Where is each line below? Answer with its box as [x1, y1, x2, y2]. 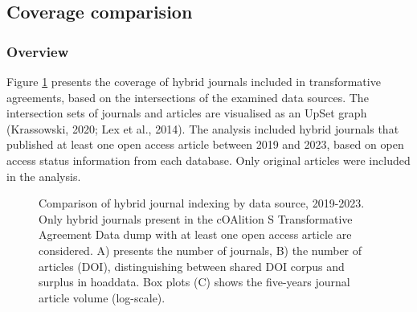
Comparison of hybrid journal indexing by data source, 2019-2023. [39, 195, 365, 211]
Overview [6, 41, 69, 61]
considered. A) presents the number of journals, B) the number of [39, 241, 362, 258]
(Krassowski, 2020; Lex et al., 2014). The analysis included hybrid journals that [6, 120, 399, 137]
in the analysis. [6, 167, 81, 184]
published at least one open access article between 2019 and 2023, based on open [6, 136, 404, 153]
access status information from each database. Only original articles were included [6, 151, 411, 168]
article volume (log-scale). [39, 289, 166, 306]
